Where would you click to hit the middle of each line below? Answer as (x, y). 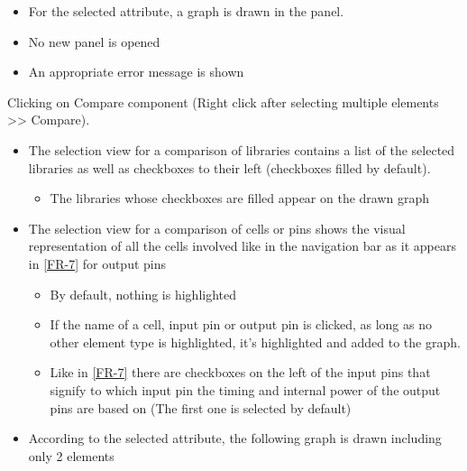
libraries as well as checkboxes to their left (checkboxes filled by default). (229, 167)
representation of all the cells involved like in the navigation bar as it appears (242, 246)
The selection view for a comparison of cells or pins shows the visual (217, 228)
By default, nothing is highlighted (143, 294)
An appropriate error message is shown (136, 72)
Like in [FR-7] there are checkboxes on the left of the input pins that (240, 372)
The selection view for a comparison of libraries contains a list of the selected (242, 149)
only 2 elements (71, 455)
